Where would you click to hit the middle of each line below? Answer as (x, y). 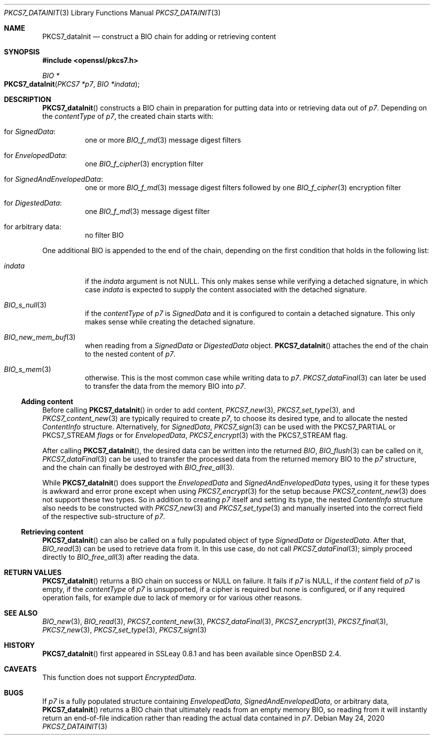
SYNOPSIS (22, 52)
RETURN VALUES (33, 572)
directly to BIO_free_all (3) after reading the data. (121, 557)
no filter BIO (104, 235)
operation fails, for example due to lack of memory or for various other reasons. (172, 598)
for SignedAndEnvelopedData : (54, 179)
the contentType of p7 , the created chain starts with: (128, 116)
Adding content (47, 401)
